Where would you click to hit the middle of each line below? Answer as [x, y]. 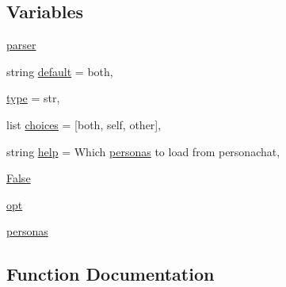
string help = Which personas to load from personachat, [143, 151]
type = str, [33, 98]
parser [21, 45]
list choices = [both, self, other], [84, 124]
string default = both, [60, 71]
